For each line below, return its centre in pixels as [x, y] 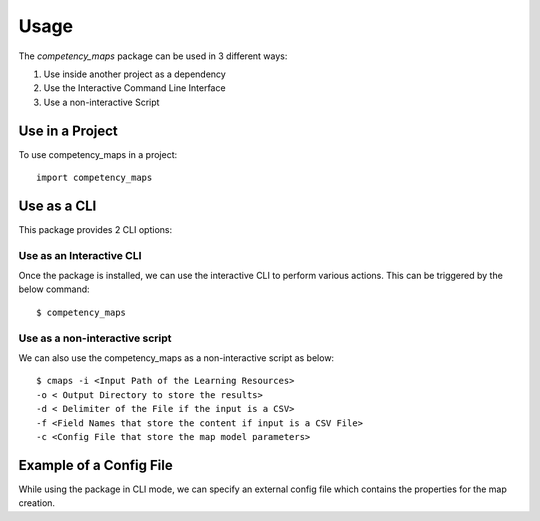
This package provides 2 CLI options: [95, 229]
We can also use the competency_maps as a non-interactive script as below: [176, 357]
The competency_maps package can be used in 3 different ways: [153, 56]
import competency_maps [94, 178]
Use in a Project [68, 130]
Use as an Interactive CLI [80, 255]
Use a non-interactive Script [101, 102]
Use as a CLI [57, 205]
